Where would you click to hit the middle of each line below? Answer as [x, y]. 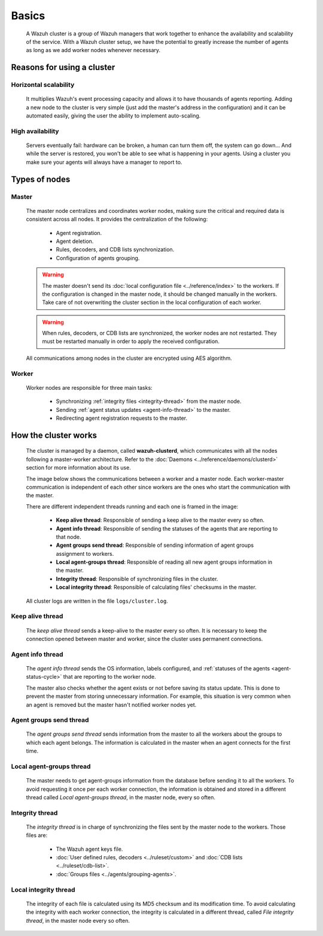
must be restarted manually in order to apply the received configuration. [131, 341]
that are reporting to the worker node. [109, 677]
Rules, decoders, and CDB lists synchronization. [115, 249]
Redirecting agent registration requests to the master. [122, 418]
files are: [37, 835]
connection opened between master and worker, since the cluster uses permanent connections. [144, 639]
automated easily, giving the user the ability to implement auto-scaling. [113, 116]
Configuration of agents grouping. [98, 258]
